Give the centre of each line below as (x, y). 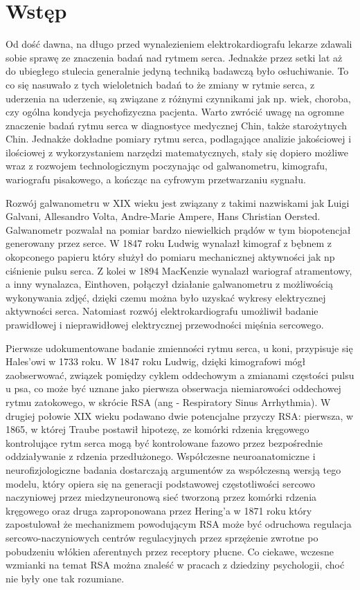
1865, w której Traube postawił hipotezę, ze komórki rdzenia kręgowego (157, 429)
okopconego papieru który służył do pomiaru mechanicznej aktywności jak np (170, 257)
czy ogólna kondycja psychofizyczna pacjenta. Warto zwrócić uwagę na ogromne (175, 112)
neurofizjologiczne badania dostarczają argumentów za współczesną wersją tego (173, 469)
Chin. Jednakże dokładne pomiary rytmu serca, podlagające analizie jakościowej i (179, 139)
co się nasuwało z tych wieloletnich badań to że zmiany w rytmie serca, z (160, 84)
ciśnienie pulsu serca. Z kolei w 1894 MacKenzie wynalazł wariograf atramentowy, (179, 270)
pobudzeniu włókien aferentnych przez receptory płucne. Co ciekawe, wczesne (170, 551)
